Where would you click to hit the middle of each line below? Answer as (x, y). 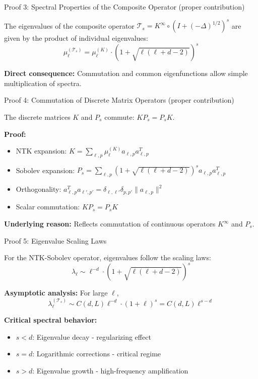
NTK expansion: (41, 151)
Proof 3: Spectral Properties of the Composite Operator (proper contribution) (124, 7)
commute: (119, 117)
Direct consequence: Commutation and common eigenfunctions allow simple (126, 73)
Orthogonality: (39, 189)
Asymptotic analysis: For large (56, 293)
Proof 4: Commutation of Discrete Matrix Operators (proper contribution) (119, 100)
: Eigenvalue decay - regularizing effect (92, 336)
